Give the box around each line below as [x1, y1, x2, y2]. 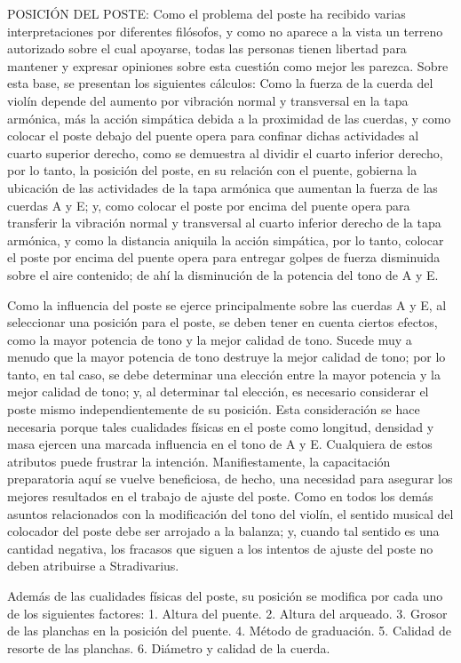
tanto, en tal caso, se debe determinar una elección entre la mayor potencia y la [7, 364, 441, 383]
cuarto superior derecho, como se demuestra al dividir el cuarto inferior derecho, [7, 143, 443, 162]
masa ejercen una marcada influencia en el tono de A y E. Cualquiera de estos [7, 435, 433, 453]
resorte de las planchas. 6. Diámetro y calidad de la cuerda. [7, 638, 330, 657]
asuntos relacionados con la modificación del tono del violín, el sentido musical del [7, 504, 454, 523]
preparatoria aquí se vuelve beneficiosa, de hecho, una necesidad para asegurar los [7, 469, 453, 488]
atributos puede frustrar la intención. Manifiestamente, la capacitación [7, 451, 391, 470]
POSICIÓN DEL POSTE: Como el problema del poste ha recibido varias [7, 4, 406, 22]
